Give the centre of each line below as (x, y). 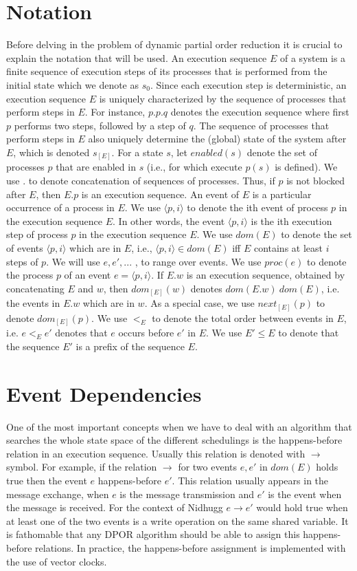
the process (30, 275)
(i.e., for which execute (194, 167)
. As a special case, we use (199, 303)
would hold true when (302, 507)
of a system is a (313, 57)
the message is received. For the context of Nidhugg (115, 507)
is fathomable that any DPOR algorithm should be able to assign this (153, 534)
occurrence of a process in (60, 207)
